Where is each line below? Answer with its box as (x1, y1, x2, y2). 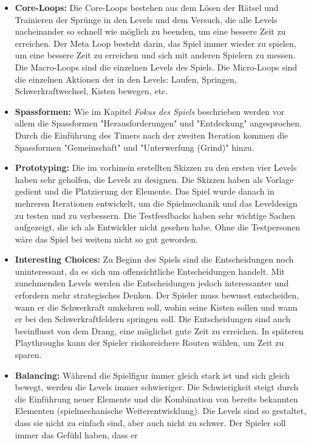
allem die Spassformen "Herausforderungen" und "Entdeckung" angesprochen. (15, 117, 302, 129)
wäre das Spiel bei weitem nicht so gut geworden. (15, 232, 198, 245)
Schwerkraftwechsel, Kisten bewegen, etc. (15, 85, 168, 97)
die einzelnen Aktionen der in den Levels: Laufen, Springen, (15, 72, 237, 85)
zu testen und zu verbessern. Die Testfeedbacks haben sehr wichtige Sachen (15, 209, 295, 221)
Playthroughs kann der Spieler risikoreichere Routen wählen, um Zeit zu (15, 336, 284, 349)
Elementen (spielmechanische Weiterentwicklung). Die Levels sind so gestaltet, (15, 404, 307, 417)
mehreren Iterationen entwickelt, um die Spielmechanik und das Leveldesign (15, 196, 298, 209)
